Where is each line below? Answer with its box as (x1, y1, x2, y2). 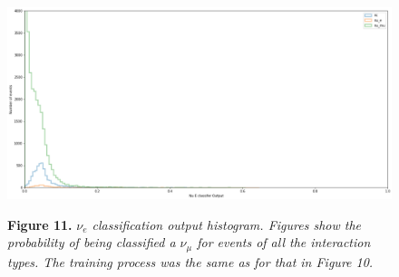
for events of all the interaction (197, 233, 371, 252)
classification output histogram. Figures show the (92, 215, 361, 234)
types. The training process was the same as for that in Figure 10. (7, 252, 374, 271)
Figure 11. (7, 215, 73, 234)
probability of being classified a (7, 233, 176, 252)
